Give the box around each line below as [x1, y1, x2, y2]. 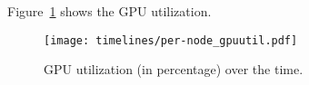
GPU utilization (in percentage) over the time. [44, 60, 304, 79]
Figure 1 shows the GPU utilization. [7, 2, 212, 20]
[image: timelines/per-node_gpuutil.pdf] [44, 33, 298, 47]
